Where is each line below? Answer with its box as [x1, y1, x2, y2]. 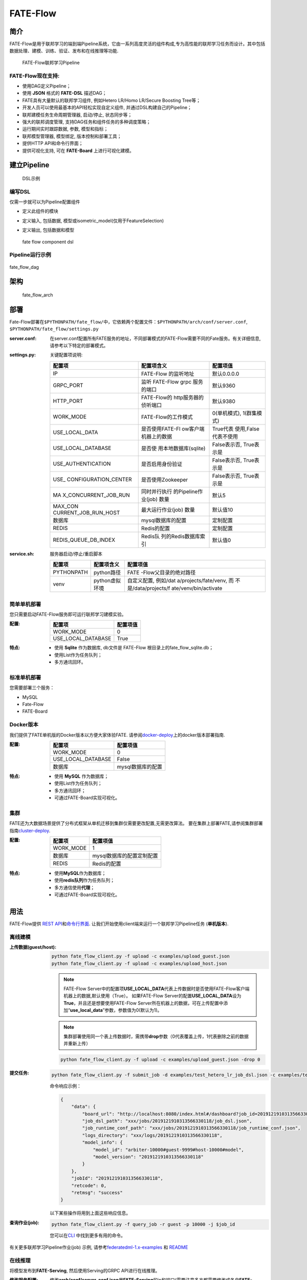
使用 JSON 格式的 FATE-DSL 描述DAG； [22, 90, 107, 96]
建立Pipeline [9, 161, 50, 169]
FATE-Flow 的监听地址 [141, 370, 194, 377]
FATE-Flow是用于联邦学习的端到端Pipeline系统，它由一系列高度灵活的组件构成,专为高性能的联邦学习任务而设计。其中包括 [9, 41, 266, 47]
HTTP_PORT [53, 397, 83, 404]
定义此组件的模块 [22, 208, 58, 215]
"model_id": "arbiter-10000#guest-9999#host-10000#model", [93, 1147, 244, 1153]
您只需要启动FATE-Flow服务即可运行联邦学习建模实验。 [9, 611, 126, 617]
